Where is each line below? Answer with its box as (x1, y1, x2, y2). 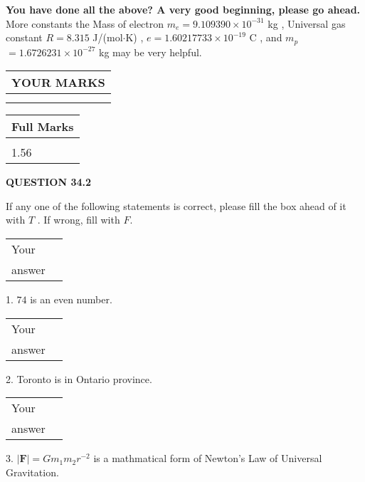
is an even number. (30, 292, 112, 307)
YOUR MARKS (11, 74, 105, 91)
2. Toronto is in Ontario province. (6, 371, 152, 386)
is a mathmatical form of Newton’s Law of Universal (93, 451, 322, 466)
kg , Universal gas (268, 16, 346, 31)
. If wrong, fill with (37, 212, 120, 227)
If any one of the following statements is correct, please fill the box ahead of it (6, 198, 347, 213)
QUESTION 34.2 (6, 174, 91, 189)
